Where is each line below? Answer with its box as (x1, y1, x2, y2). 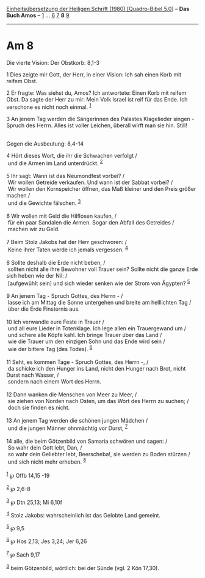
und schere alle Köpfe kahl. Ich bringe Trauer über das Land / (7, 332, 162, 339)
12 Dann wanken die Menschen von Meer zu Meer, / (6, 391, 137, 398)
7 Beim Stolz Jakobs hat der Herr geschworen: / (6, 238, 127, 245)
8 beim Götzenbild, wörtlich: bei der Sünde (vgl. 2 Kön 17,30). (6, 563, 160, 571)
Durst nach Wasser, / (6, 371, 59, 379)
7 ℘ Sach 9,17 (6, 550, 41, 558)
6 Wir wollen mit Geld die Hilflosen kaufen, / (6, 212, 117, 220)
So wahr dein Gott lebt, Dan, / (7, 443, 82, 451)
